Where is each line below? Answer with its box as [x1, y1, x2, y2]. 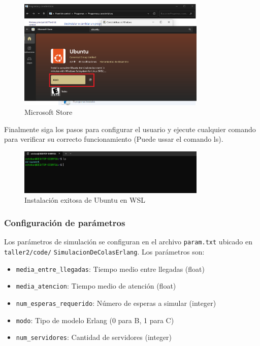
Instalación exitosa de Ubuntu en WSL [24, 195, 145, 205]
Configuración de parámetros [4, 216, 125, 229]
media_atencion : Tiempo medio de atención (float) [16, 280, 176, 291]
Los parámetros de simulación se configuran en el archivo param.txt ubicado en [4, 236, 252, 247]
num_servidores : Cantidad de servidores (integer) [16, 332, 172, 342]
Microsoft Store [24, 107, 73, 117]
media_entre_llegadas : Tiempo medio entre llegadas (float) [16, 263, 205, 274]
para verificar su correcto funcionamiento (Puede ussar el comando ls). [4, 134, 223, 144]
